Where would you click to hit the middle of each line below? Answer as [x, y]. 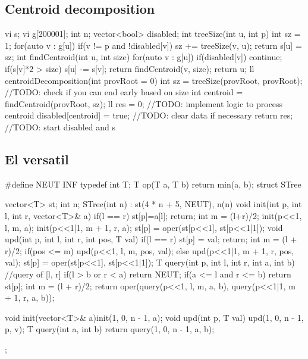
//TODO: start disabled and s [60, 127]
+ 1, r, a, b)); [30, 297]
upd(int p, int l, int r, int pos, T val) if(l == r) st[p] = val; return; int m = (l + [151, 239]
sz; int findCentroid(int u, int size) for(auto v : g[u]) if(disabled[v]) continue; [144, 57]
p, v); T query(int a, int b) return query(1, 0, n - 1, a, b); [110, 329]
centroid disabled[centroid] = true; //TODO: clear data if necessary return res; [149, 115]
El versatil [37, 159]
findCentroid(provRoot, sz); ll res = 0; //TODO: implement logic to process [144, 103]
